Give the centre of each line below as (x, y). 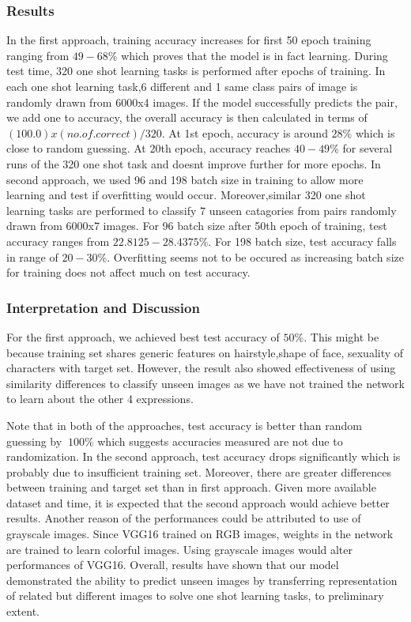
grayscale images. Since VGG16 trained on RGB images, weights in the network (200, 534)
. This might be (341, 336)
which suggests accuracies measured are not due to (220, 441)
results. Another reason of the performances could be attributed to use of (184, 518)
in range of (32, 256)
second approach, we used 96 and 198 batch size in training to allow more (185, 179)
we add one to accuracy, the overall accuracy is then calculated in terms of (187, 117)
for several (368, 148)
